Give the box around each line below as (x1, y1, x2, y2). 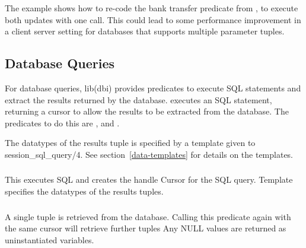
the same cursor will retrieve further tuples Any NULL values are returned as (5, 222, 286, 234)
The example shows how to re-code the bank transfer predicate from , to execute (5, 2, 298, 14)
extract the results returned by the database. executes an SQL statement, (5, 93, 272, 106)
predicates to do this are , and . (5, 116, 120, 129)
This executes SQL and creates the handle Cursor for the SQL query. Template (5, 173, 293, 186)
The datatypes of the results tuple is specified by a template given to (5, 136, 256, 149)
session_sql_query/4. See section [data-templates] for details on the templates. (5, 148, 294, 160)
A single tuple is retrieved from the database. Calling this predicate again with (5, 210, 291, 222)
